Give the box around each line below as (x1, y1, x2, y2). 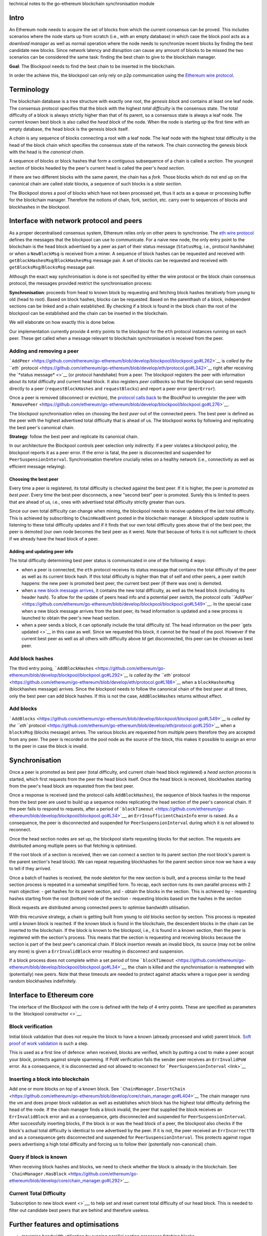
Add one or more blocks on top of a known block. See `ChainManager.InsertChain (9, 1086, 185, 1092)
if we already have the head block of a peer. (9, 535, 99, 541)
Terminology (9, 86, 49, 94)
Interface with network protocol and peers (9, 217, 142, 225)
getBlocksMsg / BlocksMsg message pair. (9, 265, 96, 270)
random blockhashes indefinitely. (9, 978, 77, 984)
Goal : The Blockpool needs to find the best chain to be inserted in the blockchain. (9, 63, 176, 69)
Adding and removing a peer (9, 348, 79, 354)
